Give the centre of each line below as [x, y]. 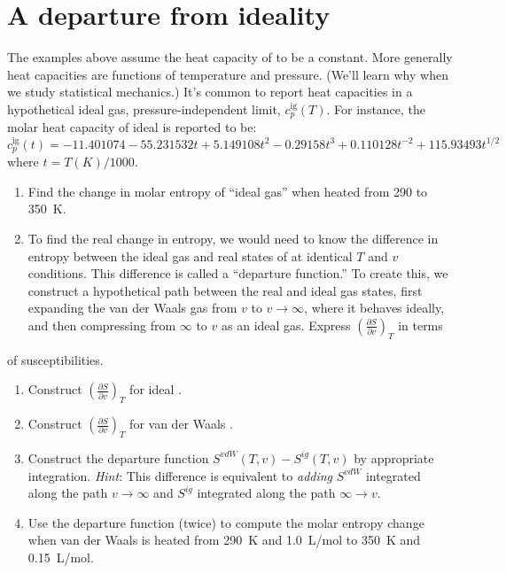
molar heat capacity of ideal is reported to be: [132, 127]
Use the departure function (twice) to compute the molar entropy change [226, 522]
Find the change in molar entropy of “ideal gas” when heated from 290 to [228, 191]
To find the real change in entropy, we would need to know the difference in [233, 238]
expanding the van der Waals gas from [132, 308]
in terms [420, 325]
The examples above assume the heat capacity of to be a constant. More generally [230, 57]
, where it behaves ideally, [374, 308]
